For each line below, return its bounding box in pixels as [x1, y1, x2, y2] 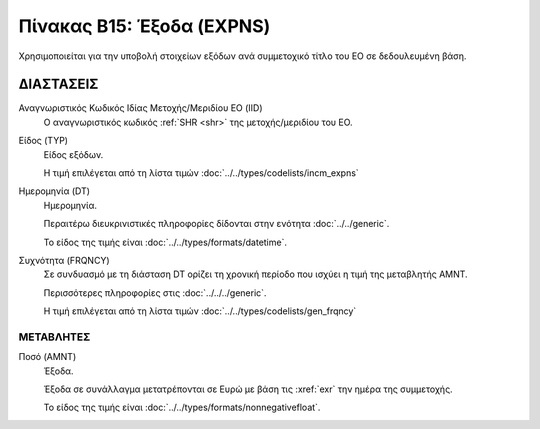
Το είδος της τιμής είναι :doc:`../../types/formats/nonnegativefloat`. [43, 401, 321, 414]
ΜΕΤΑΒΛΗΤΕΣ [18, 330, 91, 344]
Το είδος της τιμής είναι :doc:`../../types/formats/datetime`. [43, 236, 287, 248]
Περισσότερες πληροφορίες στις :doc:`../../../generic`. [43, 286, 267, 299]
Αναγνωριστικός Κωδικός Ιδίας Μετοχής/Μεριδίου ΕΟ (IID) [18, 102, 264, 114]
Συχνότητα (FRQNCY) [18, 254, 110, 266]
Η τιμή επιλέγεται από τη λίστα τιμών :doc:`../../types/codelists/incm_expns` [43, 167, 359, 179]
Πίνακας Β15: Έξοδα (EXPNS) [18, 15, 271, 37]
